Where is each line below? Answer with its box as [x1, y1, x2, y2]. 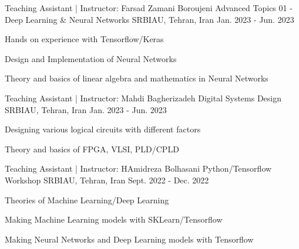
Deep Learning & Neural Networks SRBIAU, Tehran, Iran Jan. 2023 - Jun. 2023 [5, 13, 294, 25]
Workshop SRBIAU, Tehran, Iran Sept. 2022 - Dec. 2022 [5, 173, 209, 186]
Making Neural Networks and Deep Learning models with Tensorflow [5, 233, 254, 245]
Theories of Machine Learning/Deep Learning [5, 193, 169, 206]
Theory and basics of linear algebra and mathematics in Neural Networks [5, 72, 268, 84]
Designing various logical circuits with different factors [5, 123, 201, 135]
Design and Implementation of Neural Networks [5, 52, 177, 64]
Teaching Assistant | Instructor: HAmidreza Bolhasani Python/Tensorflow [5, 162, 272, 175]
